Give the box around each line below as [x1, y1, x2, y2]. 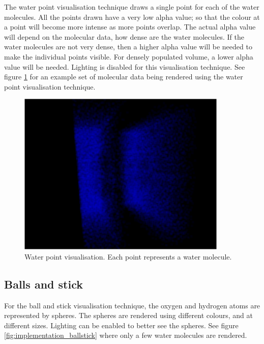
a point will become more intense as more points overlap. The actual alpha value [4, 21, 256, 32]
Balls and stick [4, 276, 83, 292]
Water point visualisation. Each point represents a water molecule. [24, 251, 232, 262]
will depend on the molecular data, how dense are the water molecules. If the [4, 31, 244, 42]
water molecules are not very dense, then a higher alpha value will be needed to [4, 41, 252, 52]
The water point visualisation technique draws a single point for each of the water [4, 2, 259, 12]
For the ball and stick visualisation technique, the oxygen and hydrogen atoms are [4, 300, 260, 310]
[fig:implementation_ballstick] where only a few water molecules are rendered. [4, 330, 247, 340]
